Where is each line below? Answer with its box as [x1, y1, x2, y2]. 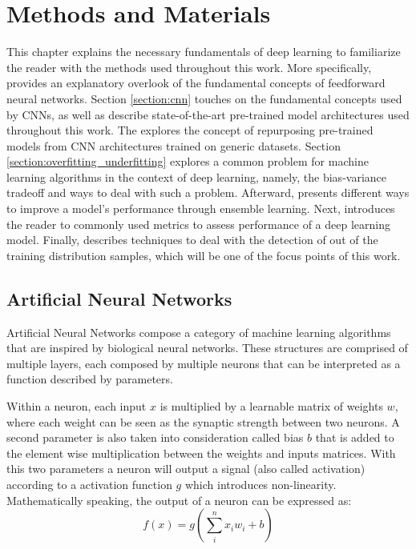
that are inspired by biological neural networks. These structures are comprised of [6, 339, 408, 356]
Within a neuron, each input [6, 398, 147, 415]
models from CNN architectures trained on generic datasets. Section [6, 137, 341, 154]
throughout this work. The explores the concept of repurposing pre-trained [6, 122, 374, 138]
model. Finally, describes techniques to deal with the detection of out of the [6, 231, 378, 248]
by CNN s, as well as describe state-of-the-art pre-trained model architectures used [6, 106, 410, 122]
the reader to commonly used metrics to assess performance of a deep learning [6, 215, 390, 232]
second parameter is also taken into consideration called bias [6, 429, 304, 446]
